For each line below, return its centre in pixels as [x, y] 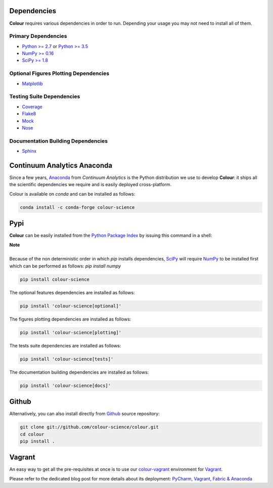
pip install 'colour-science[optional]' [71, 306]
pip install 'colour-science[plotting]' [71, 332]
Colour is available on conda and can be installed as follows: [72, 194]
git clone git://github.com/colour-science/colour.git [89, 427]
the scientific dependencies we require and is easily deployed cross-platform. [90, 185]
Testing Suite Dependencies [45, 97]
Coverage [32, 107]
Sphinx [29, 151]
